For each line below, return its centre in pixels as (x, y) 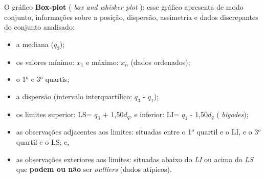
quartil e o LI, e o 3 (227, 132)
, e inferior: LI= (154, 114)
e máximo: (102, 62)
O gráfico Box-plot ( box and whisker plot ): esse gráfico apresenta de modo (124, 7)
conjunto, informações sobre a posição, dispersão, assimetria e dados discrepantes (131, 17)
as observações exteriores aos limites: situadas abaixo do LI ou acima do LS (135, 159)
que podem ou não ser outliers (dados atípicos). (94, 169)
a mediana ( (35, 44)
